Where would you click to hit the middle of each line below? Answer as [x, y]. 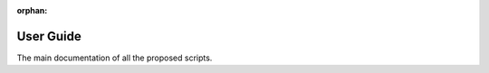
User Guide [49, 36]
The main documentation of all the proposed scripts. [115, 58]
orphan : [32, 10]
